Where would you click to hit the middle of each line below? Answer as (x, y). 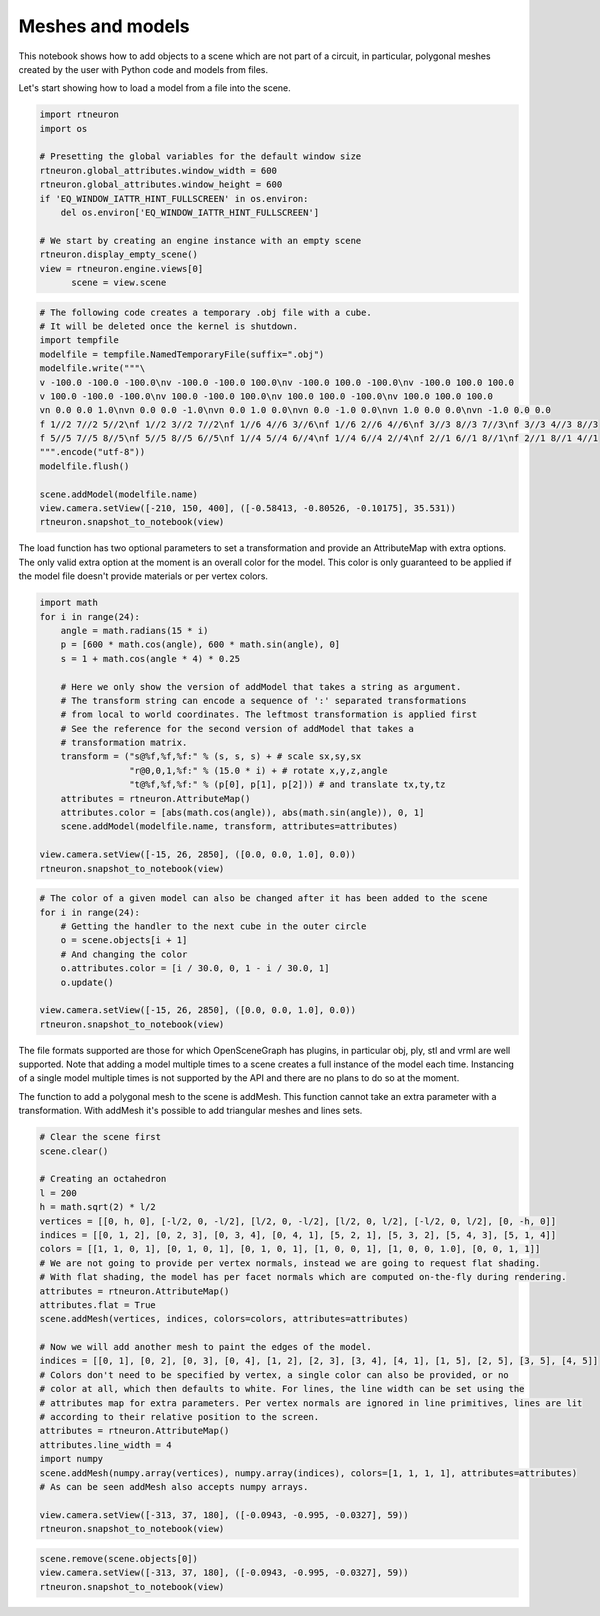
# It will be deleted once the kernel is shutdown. (169, 326)
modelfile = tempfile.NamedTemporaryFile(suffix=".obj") (182, 354)
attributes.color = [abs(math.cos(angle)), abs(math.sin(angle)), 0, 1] (242, 813)
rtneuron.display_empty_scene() (119, 254)
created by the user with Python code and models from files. (143, 69)
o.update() (87, 982)
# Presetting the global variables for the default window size (200, 156)
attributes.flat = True (98, 1304)
